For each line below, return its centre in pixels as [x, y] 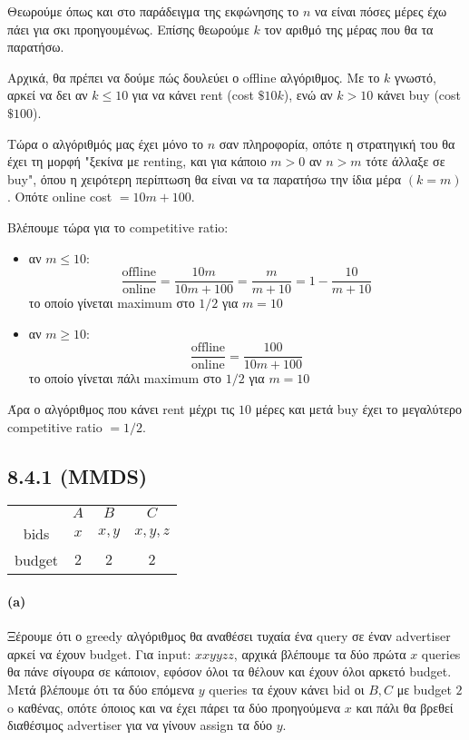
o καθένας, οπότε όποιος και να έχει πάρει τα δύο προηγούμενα [174, 707]
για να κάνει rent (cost [193, 95]
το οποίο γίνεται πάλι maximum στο [125, 378]
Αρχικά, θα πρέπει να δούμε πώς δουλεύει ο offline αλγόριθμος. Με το [194, 77]
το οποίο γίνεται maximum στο [112, 303]
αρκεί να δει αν [48, 95]
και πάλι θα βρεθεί [405, 707]
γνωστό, [415, 77]
